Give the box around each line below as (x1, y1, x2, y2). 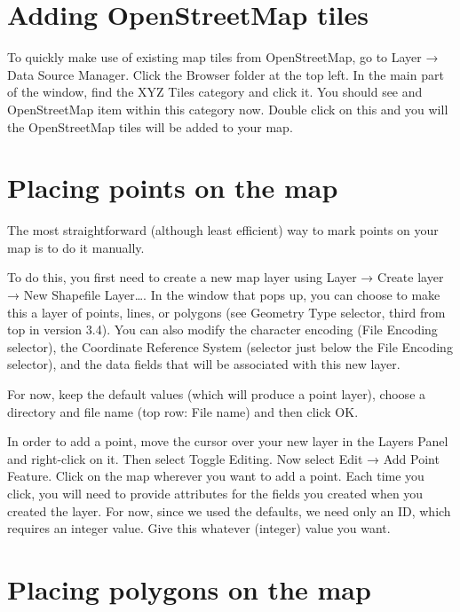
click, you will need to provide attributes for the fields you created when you (7, 483, 424, 502)
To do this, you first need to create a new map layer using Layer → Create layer (7, 268, 444, 286)
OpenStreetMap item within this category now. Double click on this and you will (7, 99, 448, 118)
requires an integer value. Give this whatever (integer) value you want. (7, 519, 391, 537)
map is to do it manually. (7, 238, 145, 256)
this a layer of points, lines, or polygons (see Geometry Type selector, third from (7, 302, 446, 321)
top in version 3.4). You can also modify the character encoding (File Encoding (7, 320, 438, 339)
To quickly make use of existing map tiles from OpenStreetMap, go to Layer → (7, 48, 439, 67)
